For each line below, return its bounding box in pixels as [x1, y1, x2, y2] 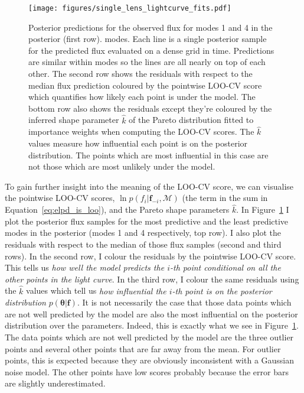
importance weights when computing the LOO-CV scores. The [28, 125, 254, 138]
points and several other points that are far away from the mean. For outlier [5, 342, 281, 355]
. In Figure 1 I [236, 203, 289, 216]
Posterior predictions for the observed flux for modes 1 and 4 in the [28, 21, 273, 33]
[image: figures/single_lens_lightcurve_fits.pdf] [28, 4, 231, 12]
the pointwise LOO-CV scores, [5, 191, 115, 204]
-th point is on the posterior [172, 284, 272, 297]
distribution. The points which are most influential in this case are [28, 148, 269, 161]
